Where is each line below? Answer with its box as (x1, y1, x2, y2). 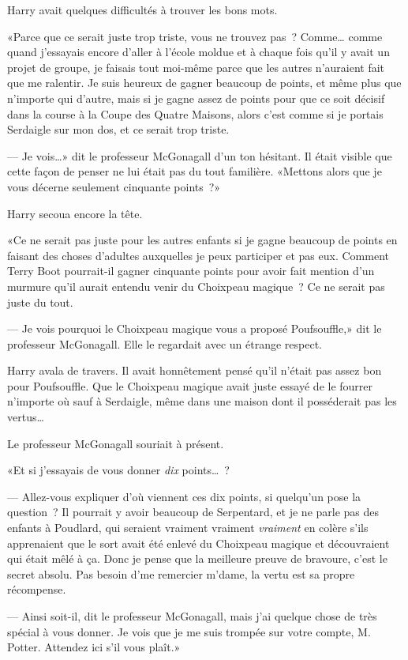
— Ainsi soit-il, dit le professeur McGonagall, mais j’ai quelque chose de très (7, 608, 377, 624)
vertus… (7, 409, 44, 425)
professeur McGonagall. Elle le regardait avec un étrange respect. (7, 335, 322, 352)
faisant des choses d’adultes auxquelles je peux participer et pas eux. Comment (7, 247, 389, 263)
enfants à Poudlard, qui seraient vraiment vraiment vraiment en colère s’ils (7, 519, 369, 536)
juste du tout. (7, 293, 73, 310)
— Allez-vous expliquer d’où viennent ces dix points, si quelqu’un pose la (7, 488, 361, 504)
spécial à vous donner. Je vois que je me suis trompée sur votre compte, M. (7, 623, 371, 639)
